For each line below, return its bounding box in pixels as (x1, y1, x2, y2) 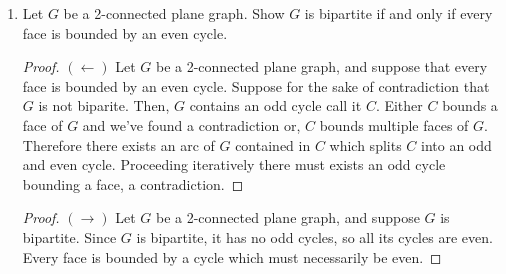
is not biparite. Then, (38, 95, 170, 116)
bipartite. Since (22, 226, 117, 247)
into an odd (421, 134, 492, 155)
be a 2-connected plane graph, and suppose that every (155, 56, 488, 77)
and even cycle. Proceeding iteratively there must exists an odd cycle (22, 154, 446, 175)
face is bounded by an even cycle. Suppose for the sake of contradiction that (22, 75, 490, 96)
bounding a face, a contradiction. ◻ (22, 173, 244, 194)
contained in (235, 134, 311, 155)
